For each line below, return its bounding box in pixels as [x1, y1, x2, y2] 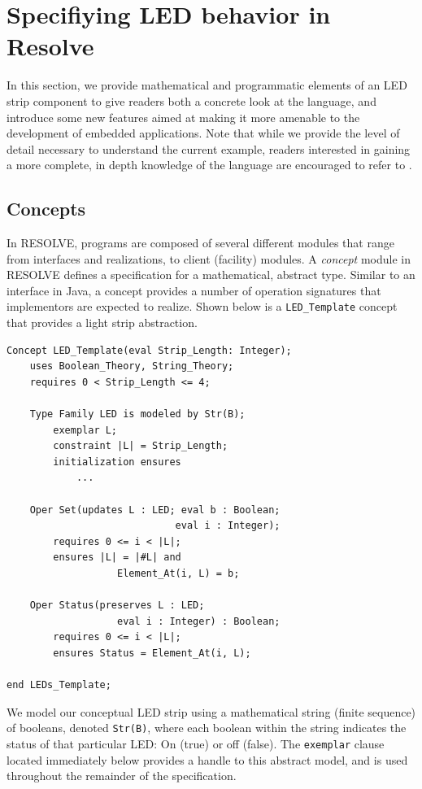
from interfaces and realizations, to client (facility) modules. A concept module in [7, 250, 411, 267]
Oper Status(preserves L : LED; [29, 599, 205, 612]
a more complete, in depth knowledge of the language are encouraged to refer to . [7, 156, 412, 173]
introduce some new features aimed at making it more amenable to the [7, 108, 360, 125]
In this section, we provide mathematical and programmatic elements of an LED [7, 76, 407, 94]
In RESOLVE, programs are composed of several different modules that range [7, 234, 394, 251]
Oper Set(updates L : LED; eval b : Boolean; [29, 503, 281, 516]
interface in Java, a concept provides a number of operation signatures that [7, 281, 381, 299]
